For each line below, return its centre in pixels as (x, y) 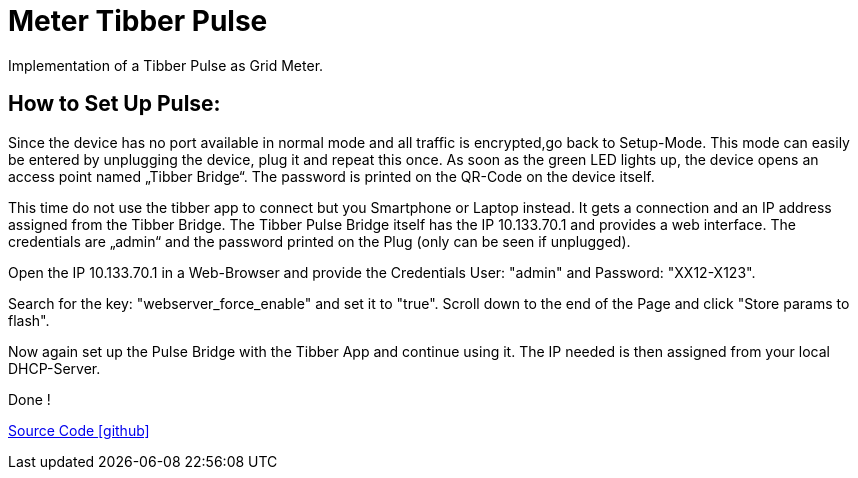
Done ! (29, 399)
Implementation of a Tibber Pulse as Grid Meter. (166, 65)
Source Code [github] (79, 430)
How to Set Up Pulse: (114, 104)
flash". (29, 320)
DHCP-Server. (54, 368)
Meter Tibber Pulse (138, 21)
